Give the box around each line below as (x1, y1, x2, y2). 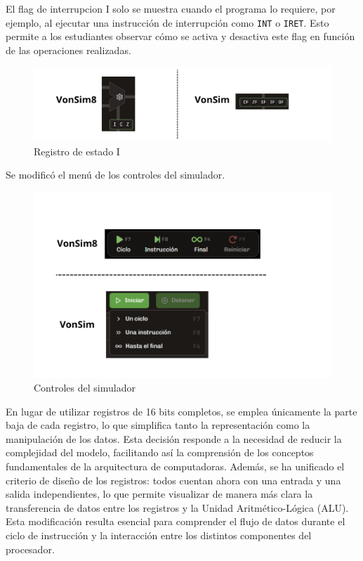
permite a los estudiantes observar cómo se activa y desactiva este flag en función (6, 29, 355, 44)
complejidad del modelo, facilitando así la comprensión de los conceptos (6, 445, 314, 460)
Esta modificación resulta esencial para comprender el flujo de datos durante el (6, 514, 345, 529)
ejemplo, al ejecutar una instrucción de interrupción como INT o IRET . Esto (6, 15, 329, 30)
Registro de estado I (34, 143, 120, 158)
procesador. (6, 541, 55, 556)
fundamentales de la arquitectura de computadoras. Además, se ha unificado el (6, 459, 345, 474)
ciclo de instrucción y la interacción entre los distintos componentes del (6, 528, 312, 543)
